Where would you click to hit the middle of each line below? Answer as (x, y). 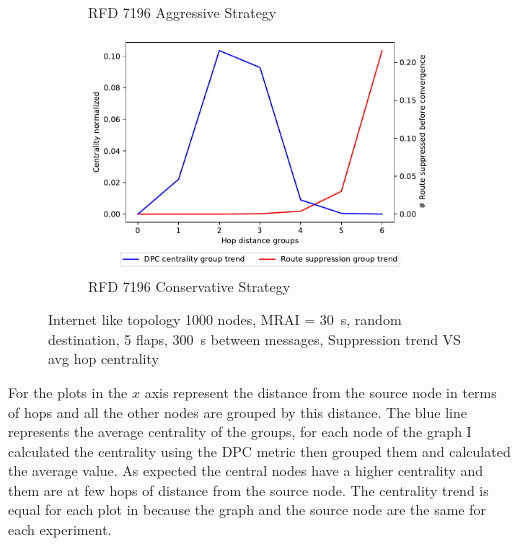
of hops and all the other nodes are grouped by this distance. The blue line (237, 411)
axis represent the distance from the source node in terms (320, 391)
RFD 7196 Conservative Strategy (189, 285)
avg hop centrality (103, 358)
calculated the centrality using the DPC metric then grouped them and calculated (259, 450)
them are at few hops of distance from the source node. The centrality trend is (248, 489)
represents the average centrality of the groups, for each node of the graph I (240, 431)
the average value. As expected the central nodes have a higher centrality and (246, 470)
